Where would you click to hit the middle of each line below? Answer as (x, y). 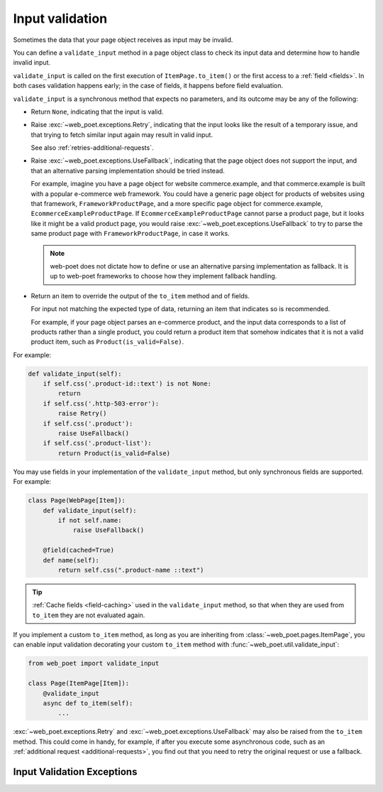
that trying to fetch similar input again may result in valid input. (122, 134)
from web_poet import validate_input (94, 663)
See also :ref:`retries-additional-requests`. (92, 148)
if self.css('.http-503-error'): (101, 403)
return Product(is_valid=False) (114, 453)
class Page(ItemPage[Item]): (79, 683)
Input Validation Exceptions (75, 772)
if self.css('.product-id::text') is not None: (127, 384)
